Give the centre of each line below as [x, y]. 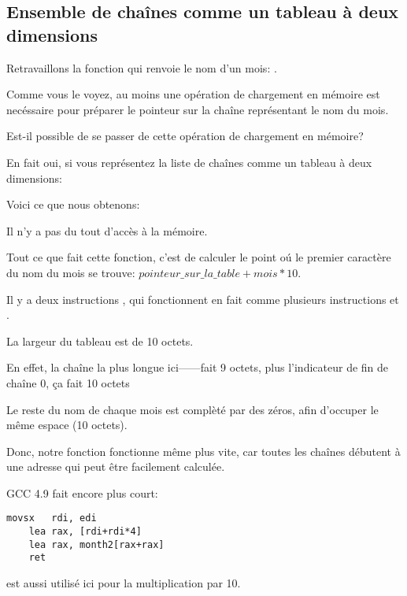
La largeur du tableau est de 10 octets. [100, 341]
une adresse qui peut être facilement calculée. [116, 466]
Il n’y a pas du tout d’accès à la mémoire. [107, 230]
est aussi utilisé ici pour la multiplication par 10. [124, 583]
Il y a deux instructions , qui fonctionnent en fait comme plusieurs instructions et [203, 299]
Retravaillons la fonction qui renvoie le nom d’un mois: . [142, 67]
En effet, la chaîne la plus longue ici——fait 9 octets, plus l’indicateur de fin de [198, 367]
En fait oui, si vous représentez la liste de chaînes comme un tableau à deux [189, 162]
